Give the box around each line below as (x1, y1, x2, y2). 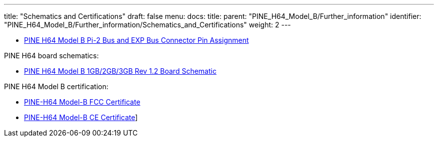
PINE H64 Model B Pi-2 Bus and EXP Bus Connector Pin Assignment (24, 36, 249, 44)
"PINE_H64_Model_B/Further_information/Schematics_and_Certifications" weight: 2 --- (4, 20, 291, 29)
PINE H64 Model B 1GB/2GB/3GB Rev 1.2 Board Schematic (24, 67, 216, 75)
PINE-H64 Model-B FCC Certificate (24, 98, 140, 106)
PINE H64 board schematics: (4, 51, 99, 60)
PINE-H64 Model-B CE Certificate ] (24, 113, 138, 122)
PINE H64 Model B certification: (4, 82, 108, 91)
